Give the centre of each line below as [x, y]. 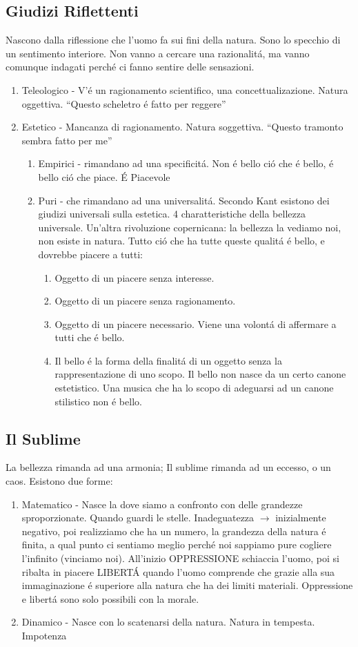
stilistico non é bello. [98, 401]
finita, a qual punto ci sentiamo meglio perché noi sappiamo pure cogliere [177, 544]
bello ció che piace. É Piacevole [104, 176]
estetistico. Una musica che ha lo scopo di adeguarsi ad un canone [194, 388]
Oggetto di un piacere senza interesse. [135, 277]
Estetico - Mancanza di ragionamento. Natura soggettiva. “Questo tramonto [182, 127]
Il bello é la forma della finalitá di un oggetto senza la [168, 360]
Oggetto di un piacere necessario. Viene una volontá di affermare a [196, 323]
